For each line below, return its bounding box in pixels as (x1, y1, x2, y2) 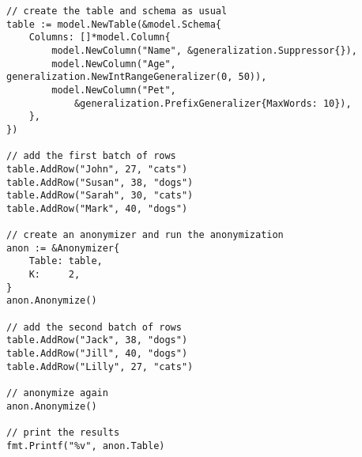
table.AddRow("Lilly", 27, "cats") (6, 361, 194, 372)
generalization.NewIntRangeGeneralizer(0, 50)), (6, 71, 267, 83)
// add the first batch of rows (6, 150, 176, 162)
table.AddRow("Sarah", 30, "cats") (6, 190, 194, 202)
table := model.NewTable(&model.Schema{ (6, 18, 222, 30)
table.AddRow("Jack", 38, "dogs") (6, 334, 188, 346)
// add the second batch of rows (6, 321, 182, 333)
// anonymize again (6, 387, 108, 399)
